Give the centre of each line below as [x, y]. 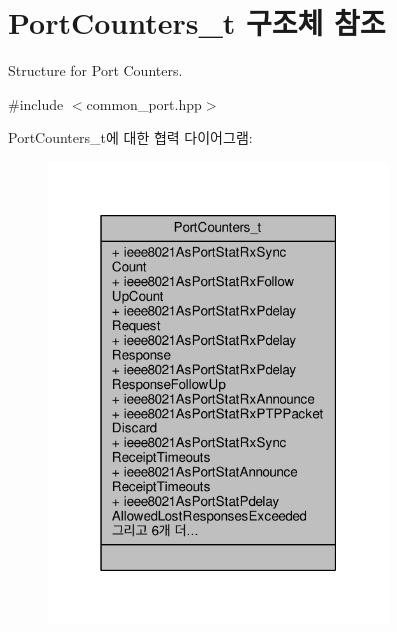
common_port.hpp [144, 103]
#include [36, 103]
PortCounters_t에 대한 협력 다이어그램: [130, 137]
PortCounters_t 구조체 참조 [197, 22]
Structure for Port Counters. [95, 70]
